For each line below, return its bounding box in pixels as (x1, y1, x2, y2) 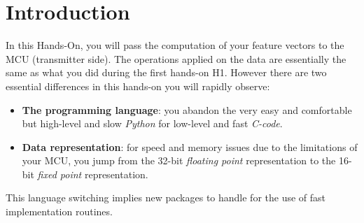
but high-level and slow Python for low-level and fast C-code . (22, 116, 283, 131)
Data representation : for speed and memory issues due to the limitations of (22, 139, 358, 154)
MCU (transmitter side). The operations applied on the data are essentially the (6, 51, 346, 66)
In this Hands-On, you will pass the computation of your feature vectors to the (6, 38, 344, 52)
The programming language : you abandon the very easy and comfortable (22, 102, 352, 117)
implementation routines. (6, 204, 113, 219)
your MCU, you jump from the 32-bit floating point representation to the (22, 153, 336, 168)
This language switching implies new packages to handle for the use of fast (6, 190, 326, 205)
